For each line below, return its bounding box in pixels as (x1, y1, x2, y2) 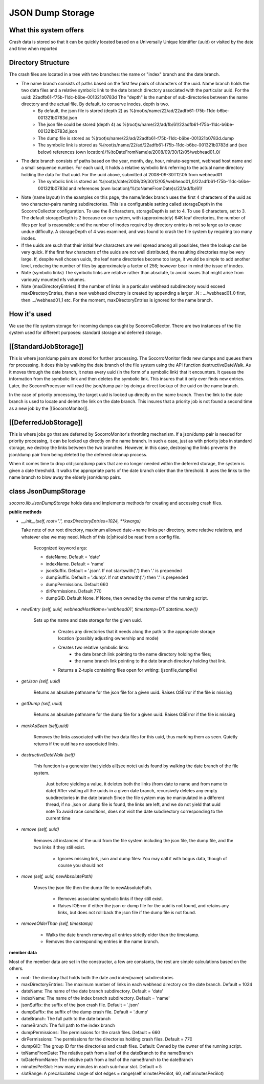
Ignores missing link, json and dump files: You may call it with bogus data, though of (58, 855, 227, 861)
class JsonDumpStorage (9, 487, 86, 495)
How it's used (9, 310, 52, 318)
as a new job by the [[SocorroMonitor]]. (9, 405, 89, 411)
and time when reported (9, 46, 58, 51)
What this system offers (9, 26, 84, 34)
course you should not (58, 862, 104, 868)
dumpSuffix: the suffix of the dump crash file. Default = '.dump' (21, 1009, 149, 1014)
